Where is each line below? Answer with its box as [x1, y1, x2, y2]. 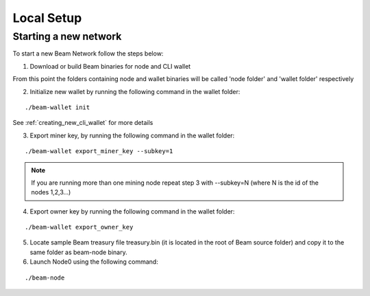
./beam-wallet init [25, 103, 90, 111]
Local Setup [12, 10, 82, 25]
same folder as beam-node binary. [29, 248, 127, 256]
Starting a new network [12, 30, 122, 43]
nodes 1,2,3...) [31, 188, 71, 196]
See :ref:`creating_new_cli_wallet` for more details [12, 119, 153, 127]
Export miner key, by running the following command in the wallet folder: [29, 131, 235, 139]
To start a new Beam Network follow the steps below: [12, 49, 164, 58]
